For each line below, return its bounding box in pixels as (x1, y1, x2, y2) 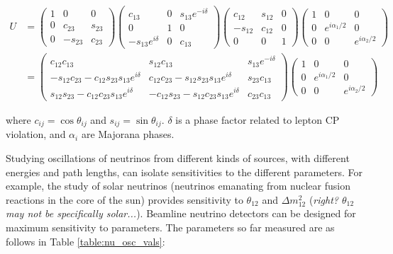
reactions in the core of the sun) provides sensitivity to (6, 192, 243, 207)
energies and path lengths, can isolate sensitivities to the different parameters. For (6, 164, 362, 179)
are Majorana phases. (81, 127, 175, 142)
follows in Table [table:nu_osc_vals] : (6, 233, 165, 248)
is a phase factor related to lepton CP (175, 112, 340, 127)
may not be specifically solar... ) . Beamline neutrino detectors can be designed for (6, 206, 356, 221)
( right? (309, 192, 338, 207)
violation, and (6, 127, 66, 142)
